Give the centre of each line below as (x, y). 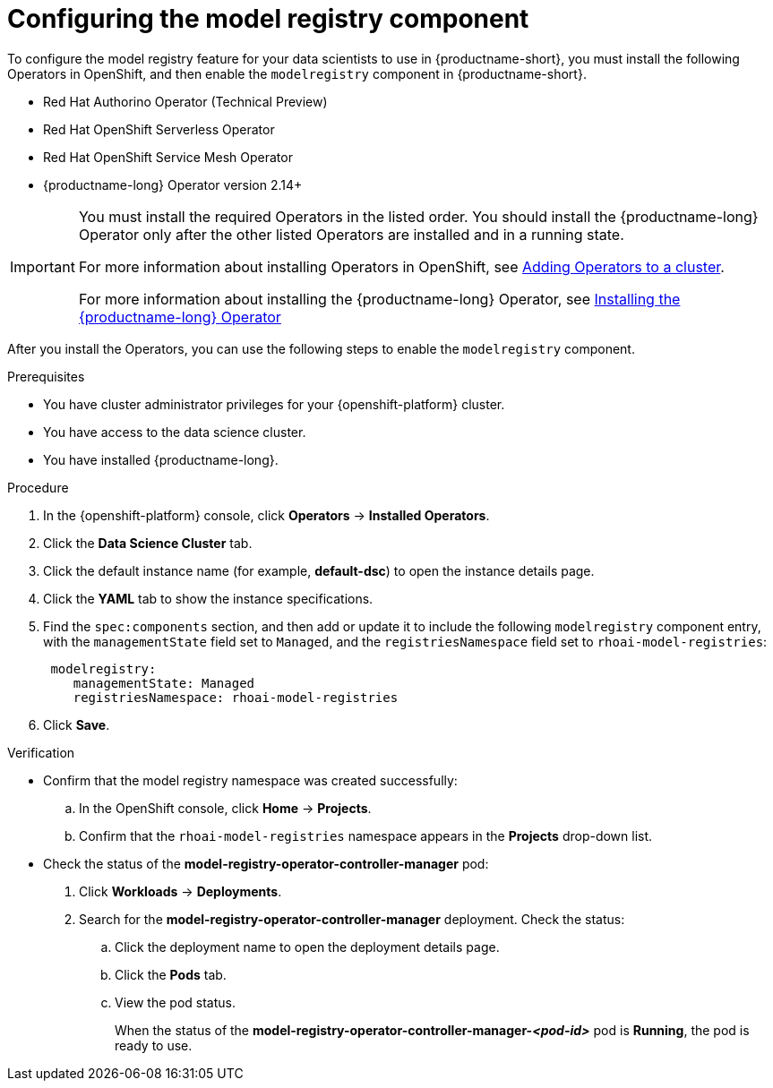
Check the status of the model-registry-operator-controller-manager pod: (266, 863)
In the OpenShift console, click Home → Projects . (225, 808)
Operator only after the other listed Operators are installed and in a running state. (351, 234)
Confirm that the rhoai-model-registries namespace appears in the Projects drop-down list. (366, 835)
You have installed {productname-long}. (161, 459)
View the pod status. (175, 1002)
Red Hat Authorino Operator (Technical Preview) (185, 101)
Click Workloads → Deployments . (180, 891)
